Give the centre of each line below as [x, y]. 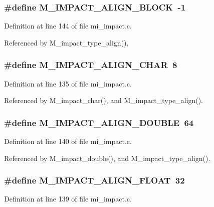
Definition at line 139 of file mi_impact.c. [68, 199]
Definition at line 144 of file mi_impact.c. [68, 26]
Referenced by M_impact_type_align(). [66, 42]
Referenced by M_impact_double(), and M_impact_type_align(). [107, 158]
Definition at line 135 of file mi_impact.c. [68, 83]
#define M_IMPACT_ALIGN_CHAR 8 [91, 65]
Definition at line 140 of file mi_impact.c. [68, 141]
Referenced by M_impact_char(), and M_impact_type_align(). [103, 100]
